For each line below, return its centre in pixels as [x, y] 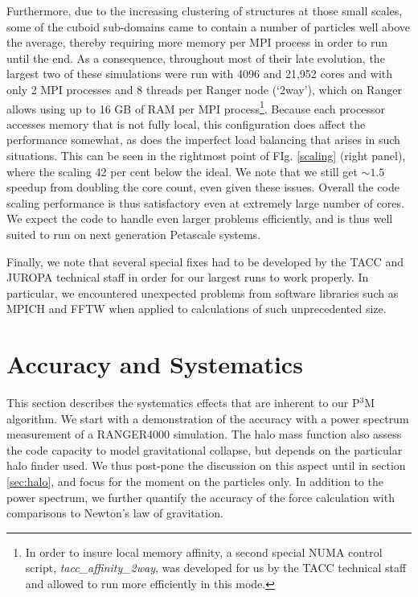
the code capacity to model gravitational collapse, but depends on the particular [205, 449]
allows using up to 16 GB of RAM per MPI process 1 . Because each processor [196, 107]
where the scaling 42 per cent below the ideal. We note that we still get [182, 171]
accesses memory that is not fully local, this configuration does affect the [186, 124]
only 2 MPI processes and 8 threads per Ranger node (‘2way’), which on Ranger [204, 89]
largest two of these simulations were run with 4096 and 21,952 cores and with [200, 74]
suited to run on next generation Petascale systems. [134, 234]
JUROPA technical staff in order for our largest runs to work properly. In [188, 277]
